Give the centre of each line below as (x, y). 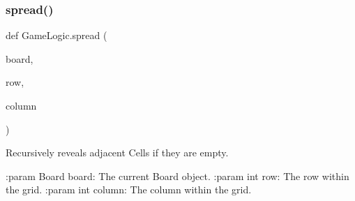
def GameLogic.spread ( (56, 35)
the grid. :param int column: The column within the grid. (129, 189)
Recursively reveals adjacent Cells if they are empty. (117, 152)
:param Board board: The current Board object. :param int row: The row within (177, 176)
